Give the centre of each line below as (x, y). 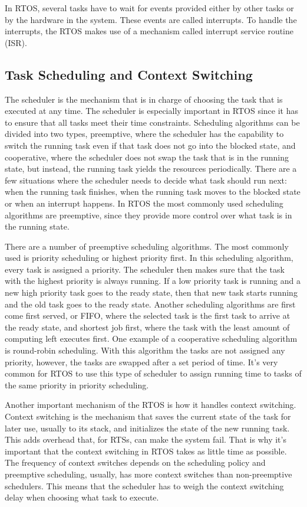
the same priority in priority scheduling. (77, 385)
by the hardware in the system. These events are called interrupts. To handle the (151, 19)
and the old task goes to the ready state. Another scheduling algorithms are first (150, 304)
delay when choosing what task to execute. (82, 497)
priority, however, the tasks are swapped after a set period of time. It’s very (141, 362)
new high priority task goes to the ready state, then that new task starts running (151, 292)
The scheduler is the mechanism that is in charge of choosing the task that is (144, 99)
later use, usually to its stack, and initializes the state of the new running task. (147, 428)
